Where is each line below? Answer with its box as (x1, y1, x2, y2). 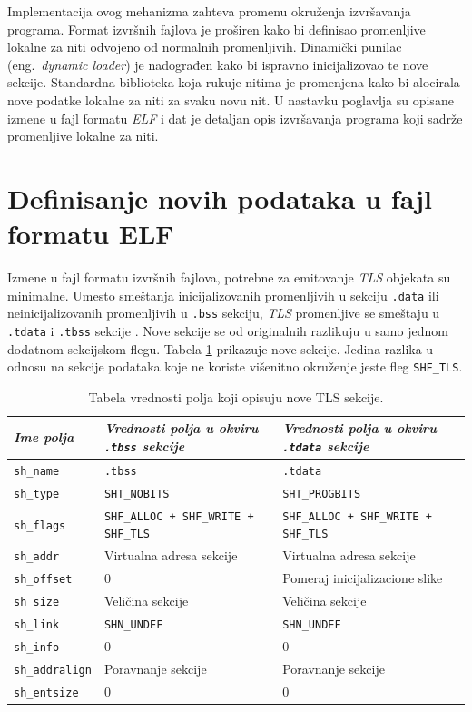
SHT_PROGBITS (282, 487, 361, 500)
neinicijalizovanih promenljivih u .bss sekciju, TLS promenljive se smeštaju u (7, 303, 440, 322)
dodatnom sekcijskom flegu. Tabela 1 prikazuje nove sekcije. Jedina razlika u (7, 339, 434, 358)
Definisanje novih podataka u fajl (7, 179, 432, 216)
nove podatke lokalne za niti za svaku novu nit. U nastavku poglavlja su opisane (7, 90, 454, 109)
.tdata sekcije (282, 437, 369, 456)
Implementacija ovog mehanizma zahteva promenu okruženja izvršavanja (7, 2, 411, 20)
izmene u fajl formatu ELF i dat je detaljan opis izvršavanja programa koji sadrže (7, 108, 463, 127)
